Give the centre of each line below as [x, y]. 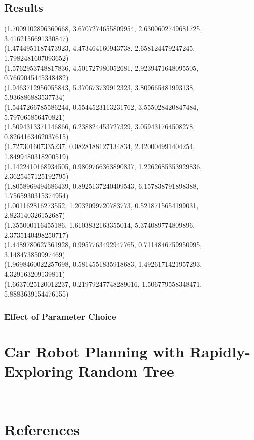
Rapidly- [220, 351]
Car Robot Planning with [94, 351]
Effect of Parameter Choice [60, 316]
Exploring [39, 371]
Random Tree [126, 371]
